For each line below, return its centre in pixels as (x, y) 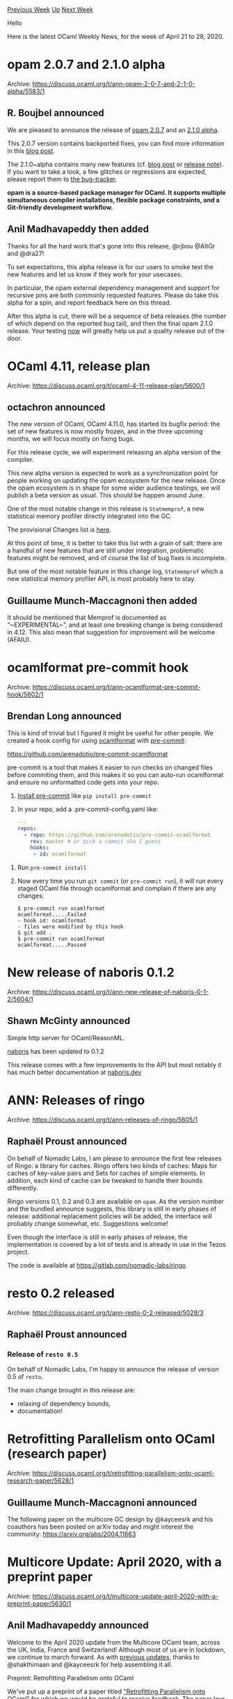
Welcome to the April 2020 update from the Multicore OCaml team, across (114, 1642)
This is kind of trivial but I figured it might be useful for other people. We (110, 733)
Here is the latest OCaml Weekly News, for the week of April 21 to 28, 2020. (115, 37)
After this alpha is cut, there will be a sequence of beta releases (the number (117, 316)
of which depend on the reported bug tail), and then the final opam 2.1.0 (110, 323)
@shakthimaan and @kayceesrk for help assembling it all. (90, 1664)
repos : (27, 828)
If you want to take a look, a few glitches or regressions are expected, (107, 171)
